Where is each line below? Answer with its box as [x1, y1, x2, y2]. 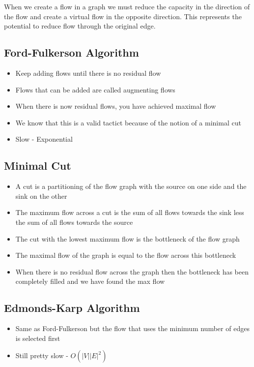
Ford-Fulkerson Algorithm [4, 45, 139, 60]
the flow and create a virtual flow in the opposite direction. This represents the [4, 11, 242, 21]
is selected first [15, 333, 60, 343]
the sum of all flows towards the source [15, 216, 133, 227]
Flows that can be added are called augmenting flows [15, 84, 175, 94]
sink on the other [15, 190, 67, 201]
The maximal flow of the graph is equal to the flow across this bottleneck [15, 250, 236, 260]
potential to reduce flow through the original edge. [4, 21, 156, 31]
